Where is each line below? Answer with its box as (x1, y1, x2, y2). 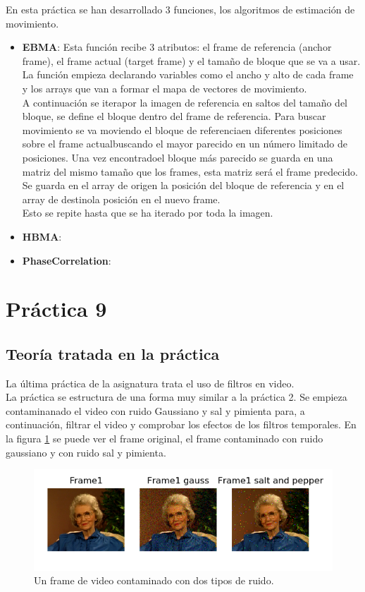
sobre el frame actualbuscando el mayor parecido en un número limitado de (22, 136, 347, 151)
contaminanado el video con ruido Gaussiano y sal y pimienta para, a (6, 403, 305, 418)
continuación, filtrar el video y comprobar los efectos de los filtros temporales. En (6, 417, 357, 432)
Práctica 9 (6, 294, 107, 323)
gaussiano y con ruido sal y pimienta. (6, 445, 166, 459)
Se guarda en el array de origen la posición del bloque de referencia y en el (22, 178, 345, 193)
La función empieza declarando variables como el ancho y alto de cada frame (22, 67, 354, 82)
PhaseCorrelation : (22, 253, 111, 267)
